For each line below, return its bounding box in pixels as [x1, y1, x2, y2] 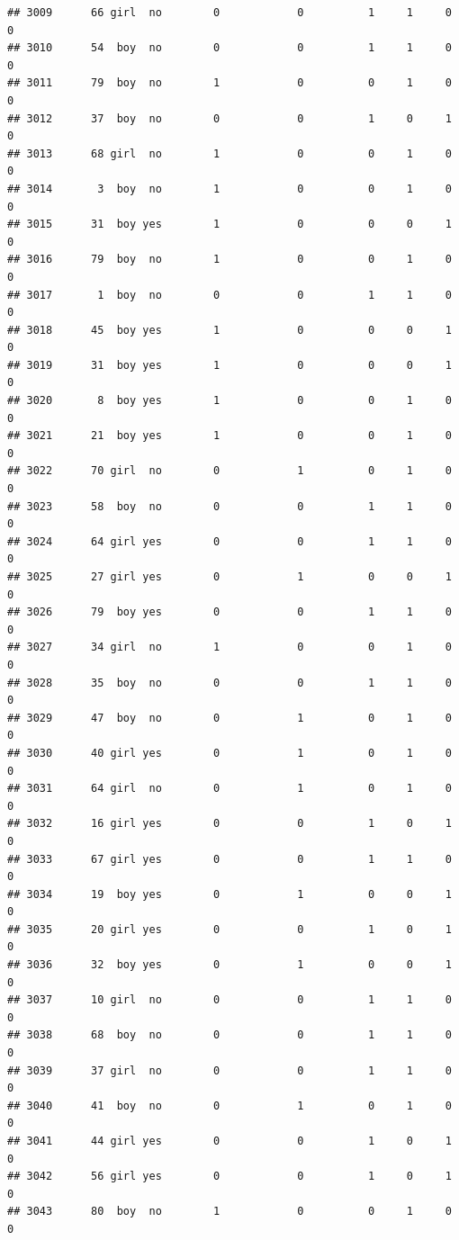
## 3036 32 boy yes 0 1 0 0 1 [7, 958, 452, 972]
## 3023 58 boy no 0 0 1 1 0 [7, 499, 452, 513]
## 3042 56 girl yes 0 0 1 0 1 [7, 1170, 452, 1183]
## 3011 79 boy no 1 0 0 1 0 [7, 76, 452, 90]
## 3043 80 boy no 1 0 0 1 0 [7, 1205, 452, 1218]
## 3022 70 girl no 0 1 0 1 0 [7, 464, 452, 478]
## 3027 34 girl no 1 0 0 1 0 [7, 641, 452, 654]
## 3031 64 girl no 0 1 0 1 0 [7, 782, 452, 795]
